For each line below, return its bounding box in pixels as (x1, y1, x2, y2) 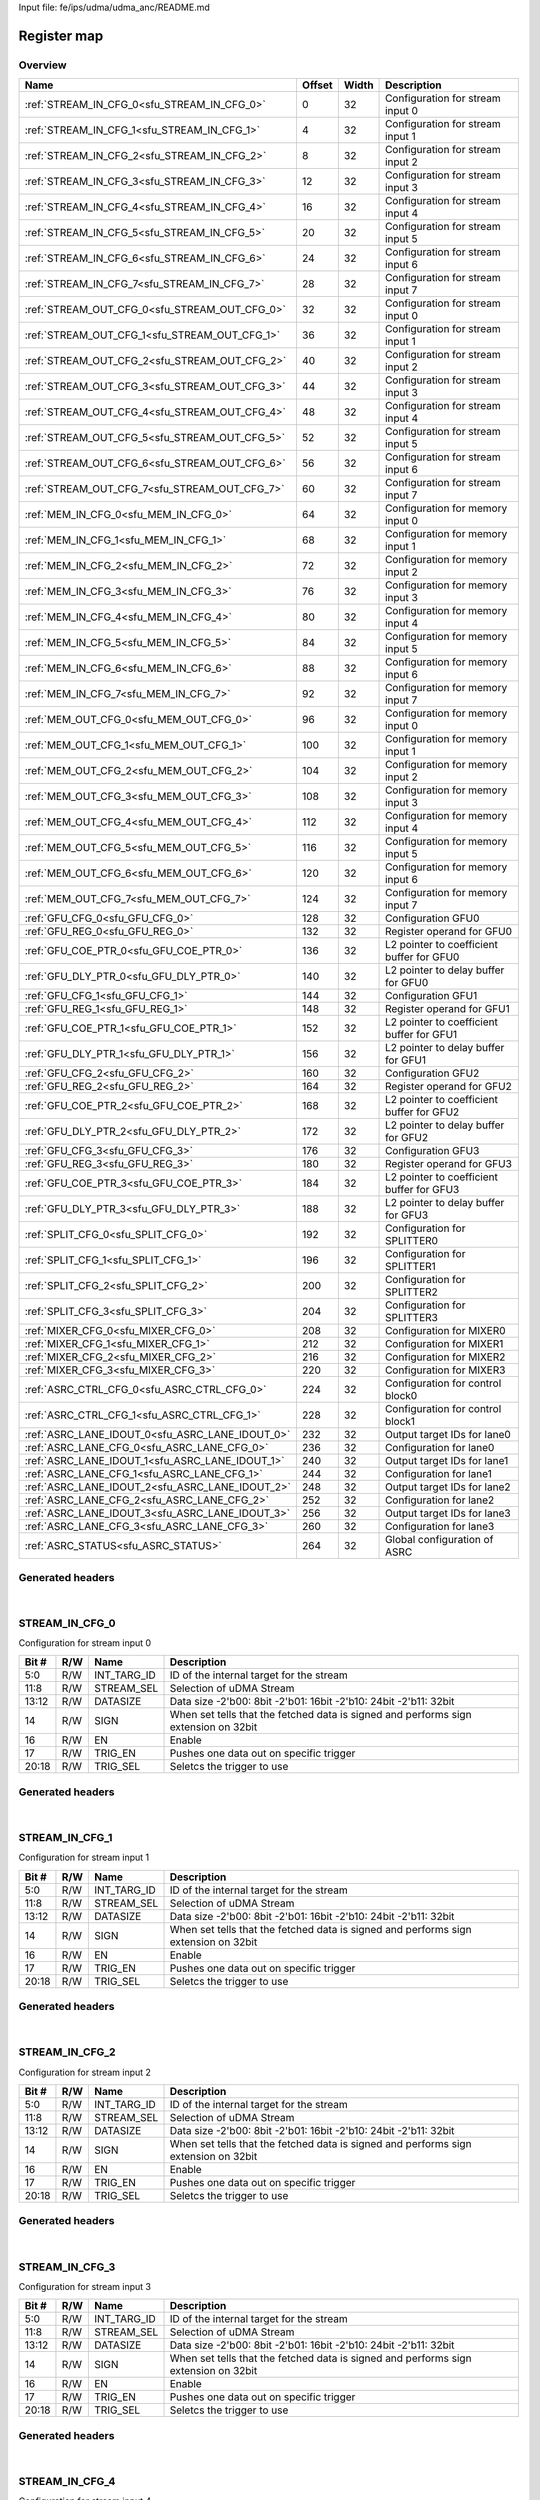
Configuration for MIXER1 (385, 1337, 504, 1351)
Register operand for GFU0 (385, 925, 513, 939)
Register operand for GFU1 (385, 1002, 510, 1016)
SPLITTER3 (385, 1311, 439, 1325)
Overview (18, 58, 67, 72)
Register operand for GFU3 (385, 1157, 512, 1171)
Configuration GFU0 (385, 911, 480, 925)
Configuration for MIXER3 (385, 1363, 506, 1377)
